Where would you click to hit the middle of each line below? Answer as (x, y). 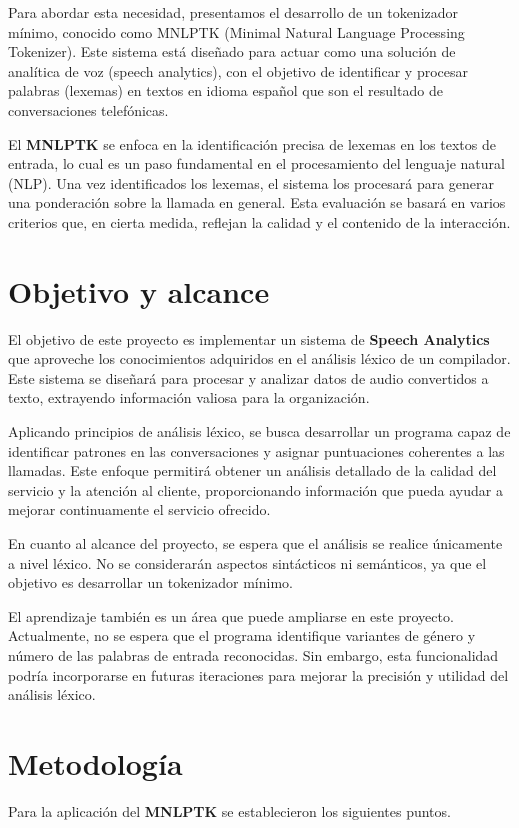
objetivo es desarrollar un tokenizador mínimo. (150, 582)
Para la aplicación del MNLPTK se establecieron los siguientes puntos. (229, 810)
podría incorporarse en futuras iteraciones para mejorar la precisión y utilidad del (258, 674)
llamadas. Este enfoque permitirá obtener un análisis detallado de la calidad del (252, 470)
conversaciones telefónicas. (88, 109)
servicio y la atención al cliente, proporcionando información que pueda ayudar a (255, 489)
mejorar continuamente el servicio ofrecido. (139, 509)
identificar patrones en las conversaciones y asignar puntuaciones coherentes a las (256, 450)
